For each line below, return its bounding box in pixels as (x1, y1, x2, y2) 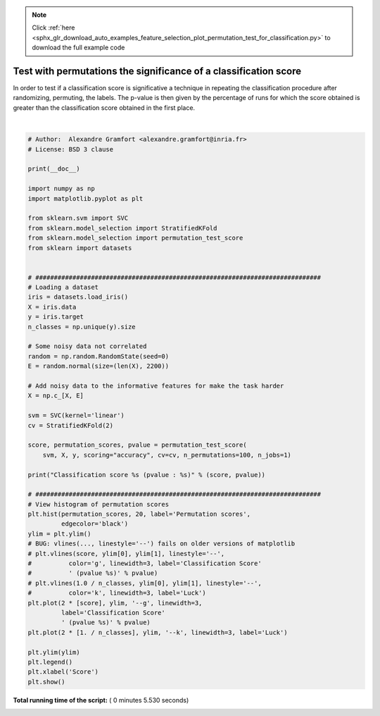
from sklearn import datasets (27, 244, 132, 252)
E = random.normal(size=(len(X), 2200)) (27, 362, 169, 370)
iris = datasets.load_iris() (27, 293, 129, 301)
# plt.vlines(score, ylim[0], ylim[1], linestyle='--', (27, 550, 225, 557)
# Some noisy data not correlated (27, 342, 147, 350)
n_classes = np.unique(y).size (27, 323, 137, 331)
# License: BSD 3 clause (27, 145, 114, 153)
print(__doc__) (27, 165, 80, 173)
